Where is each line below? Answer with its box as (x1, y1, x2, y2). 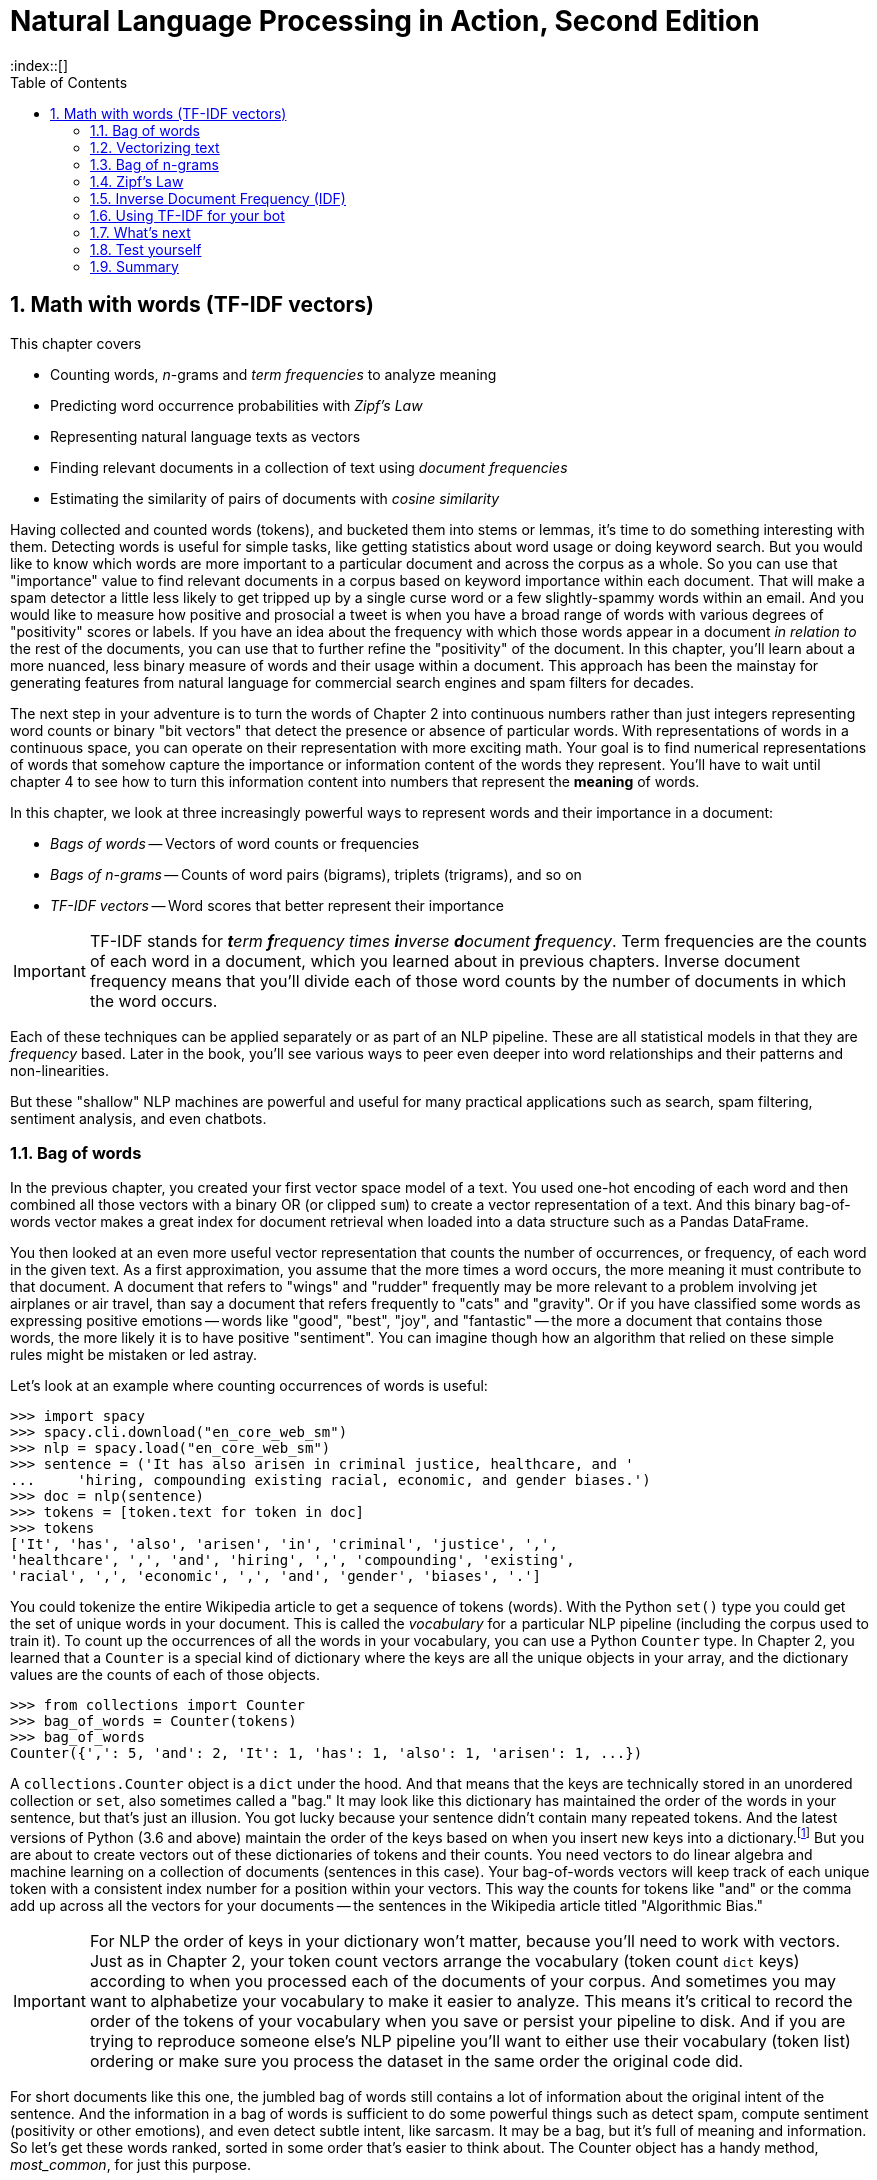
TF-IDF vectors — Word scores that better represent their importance (50, 896, 504, 914)
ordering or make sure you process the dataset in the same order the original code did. (89, 2051, 744, 2071)
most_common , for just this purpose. (10, 2156, 252, 2173)
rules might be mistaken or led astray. (10, 1346, 258, 1364)
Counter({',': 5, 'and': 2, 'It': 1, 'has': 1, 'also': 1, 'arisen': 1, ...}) (10, 1745, 643, 1762)
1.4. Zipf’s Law (90, 172, 184, 190)
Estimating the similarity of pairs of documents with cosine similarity (50, 489, 500, 507)
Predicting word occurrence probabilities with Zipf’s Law (50, 396, 423, 414)
